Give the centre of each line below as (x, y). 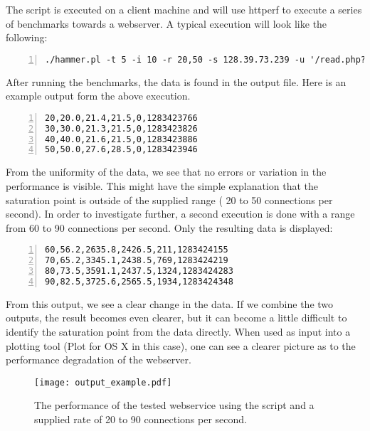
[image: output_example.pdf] (103, 382)
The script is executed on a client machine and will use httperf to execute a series (184, 9)
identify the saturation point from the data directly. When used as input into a (178, 331)
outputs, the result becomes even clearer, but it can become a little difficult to (176, 318)
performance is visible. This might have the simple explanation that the (162, 185)
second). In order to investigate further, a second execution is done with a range (180, 214)
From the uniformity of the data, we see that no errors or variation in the (166, 172)
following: (27, 37)
